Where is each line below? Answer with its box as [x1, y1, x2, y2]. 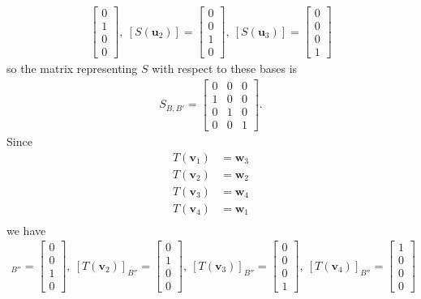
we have [6, 221, 46, 238]
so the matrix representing [6, 60, 138, 77]
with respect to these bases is [152, 60, 298, 77]
